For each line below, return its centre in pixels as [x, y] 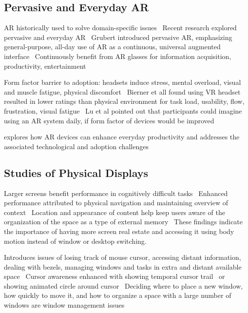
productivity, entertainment [45, 66]
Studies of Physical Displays [76, 172]
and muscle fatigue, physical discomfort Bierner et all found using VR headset [122, 91]
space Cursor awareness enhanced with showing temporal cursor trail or [114, 276]
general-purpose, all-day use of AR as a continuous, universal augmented [112, 47]
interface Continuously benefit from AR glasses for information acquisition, [118, 56]
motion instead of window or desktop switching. [75, 241]
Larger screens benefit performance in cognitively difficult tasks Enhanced [116, 193]
